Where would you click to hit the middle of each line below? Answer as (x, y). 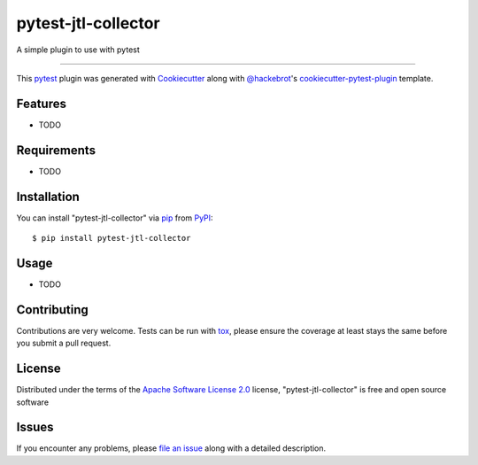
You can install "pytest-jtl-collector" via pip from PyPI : (115, 218)
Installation (48, 196)
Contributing (52, 310)
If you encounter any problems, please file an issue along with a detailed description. (171, 448)
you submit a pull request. (64, 343)
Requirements (56, 150)
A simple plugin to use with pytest (78, 50)
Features (41, 103)
